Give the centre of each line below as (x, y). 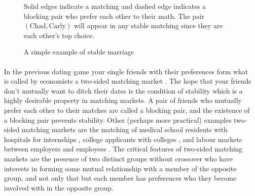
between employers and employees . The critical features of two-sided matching (123, 149)
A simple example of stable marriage (79, 52)
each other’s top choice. (59, 35)
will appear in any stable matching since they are (148, 25)
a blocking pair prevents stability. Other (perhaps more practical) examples (118, 120)
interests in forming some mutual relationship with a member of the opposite (120, 168)
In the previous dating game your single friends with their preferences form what (126, 71)
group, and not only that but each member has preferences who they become (120, 178)
